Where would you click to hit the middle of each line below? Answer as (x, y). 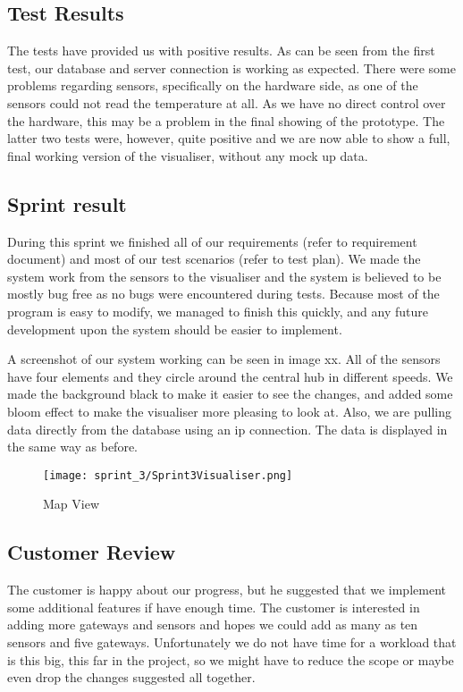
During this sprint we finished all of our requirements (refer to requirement (212, 241)
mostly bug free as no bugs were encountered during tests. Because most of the (223, 294)
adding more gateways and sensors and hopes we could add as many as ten (213, 624)
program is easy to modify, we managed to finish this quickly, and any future (218, 311)
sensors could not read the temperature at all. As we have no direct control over (227, 102)
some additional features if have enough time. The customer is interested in (214, 607)
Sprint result (67, 203)
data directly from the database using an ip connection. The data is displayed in (227, 429)
